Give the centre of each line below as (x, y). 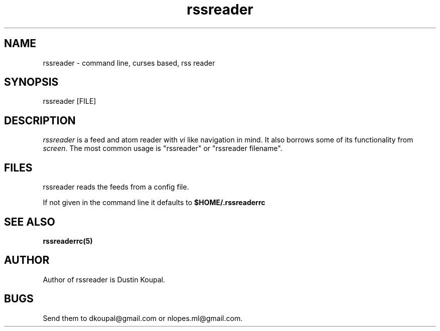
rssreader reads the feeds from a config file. (116, 187)
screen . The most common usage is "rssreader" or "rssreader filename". (163, 148)
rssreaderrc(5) (68, 241)
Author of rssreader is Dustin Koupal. (104, 279)
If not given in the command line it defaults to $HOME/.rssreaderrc (154, 203)
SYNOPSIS (31, 82)
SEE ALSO (30, 222)
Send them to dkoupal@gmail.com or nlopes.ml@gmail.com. (143, 318)
